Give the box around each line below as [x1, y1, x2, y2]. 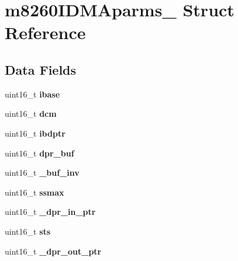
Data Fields [5, 60, 77, 78]
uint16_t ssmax [5, 186, 64, 198]
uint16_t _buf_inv [5, 166, 80, 179]
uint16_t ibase [5, 88, 60, 100]
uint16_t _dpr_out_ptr [5, 245, 102, 257]
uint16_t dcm [5, 107, 57, 120]
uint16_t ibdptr [5, 127, 65, 139]
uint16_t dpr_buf [5, 147, 74, 159]
